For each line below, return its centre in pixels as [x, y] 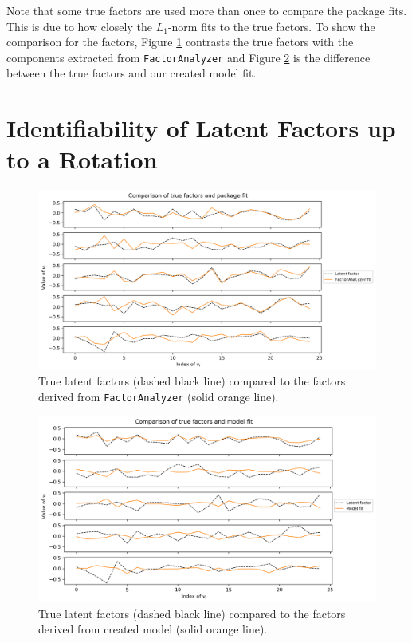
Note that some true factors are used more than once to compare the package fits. [207, 10]
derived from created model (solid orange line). [153, 629]
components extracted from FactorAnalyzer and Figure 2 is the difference [188, 57]
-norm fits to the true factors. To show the [271, 26]
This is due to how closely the [79, 26]
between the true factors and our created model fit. [131, 73]
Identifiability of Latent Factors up [201, 128]
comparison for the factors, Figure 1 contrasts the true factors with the [180, 42]
